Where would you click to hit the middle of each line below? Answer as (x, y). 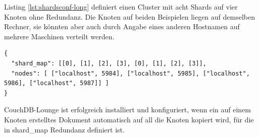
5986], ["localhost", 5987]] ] (57, 83)
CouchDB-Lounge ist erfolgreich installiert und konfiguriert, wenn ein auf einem (128, 110)
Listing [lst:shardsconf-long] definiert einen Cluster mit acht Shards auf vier (121, 7)
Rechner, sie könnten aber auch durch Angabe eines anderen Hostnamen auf (122, 26)
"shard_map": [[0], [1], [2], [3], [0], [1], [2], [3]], (109, 63)
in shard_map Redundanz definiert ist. (64, 129)
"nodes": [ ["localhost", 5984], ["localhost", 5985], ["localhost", (131, 73)
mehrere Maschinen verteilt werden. (59, 36)
